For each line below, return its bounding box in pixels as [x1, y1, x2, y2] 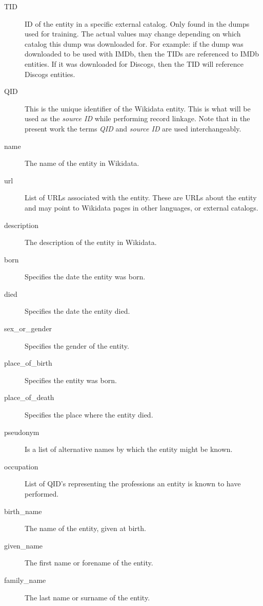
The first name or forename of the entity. [25, 557, 153, 568]
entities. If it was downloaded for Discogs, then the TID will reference [25, 58, 244, 69]
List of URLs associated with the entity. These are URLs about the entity [25, 192, 257, 203]
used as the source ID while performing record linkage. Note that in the [25, 113, 250, 124]
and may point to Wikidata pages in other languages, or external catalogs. [25, 202, 258, 213]
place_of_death [4, 392, 54, 403]
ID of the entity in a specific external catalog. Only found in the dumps [25, 18, 250, 29]
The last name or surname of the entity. [25, 592, 150, 602]
